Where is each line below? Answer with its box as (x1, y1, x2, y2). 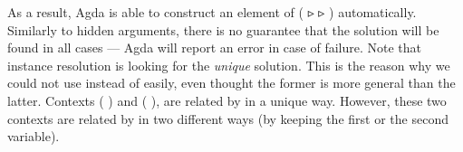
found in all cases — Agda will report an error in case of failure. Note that (7, 38, 422, 57)
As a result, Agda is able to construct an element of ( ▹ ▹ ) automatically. (7, 3, 417, 21)
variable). (7, 127, 60, 146)
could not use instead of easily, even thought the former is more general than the (7, 73, 456, 92)
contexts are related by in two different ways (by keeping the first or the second (7, 109, 449, 128)
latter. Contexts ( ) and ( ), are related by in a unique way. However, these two (7, 90, 447, 109)
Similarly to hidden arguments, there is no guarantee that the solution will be (7, 20, 439, 39)
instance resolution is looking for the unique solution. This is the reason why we (7, 55, 450, 74)
